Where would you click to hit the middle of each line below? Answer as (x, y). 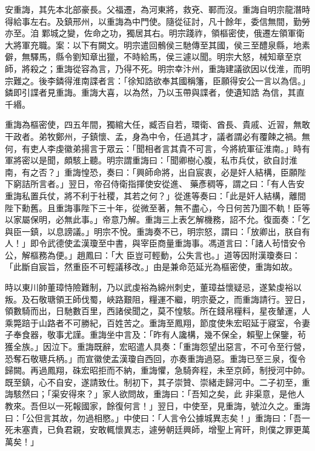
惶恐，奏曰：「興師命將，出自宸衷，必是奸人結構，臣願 (189, 172)
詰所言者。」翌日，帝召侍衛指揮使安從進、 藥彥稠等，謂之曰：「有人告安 (163, 184)
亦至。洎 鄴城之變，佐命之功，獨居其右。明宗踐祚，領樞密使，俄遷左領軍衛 (155, 33)
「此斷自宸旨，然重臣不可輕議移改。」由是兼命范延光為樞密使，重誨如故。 (151, 267)
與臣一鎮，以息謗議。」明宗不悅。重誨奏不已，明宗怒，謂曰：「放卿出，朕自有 (157, 231)
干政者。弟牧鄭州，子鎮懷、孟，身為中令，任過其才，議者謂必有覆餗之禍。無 (157, 136)
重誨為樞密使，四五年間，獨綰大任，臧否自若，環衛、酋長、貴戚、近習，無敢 (157, 124)
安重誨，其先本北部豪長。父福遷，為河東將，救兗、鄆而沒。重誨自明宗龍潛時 (157, 9)
